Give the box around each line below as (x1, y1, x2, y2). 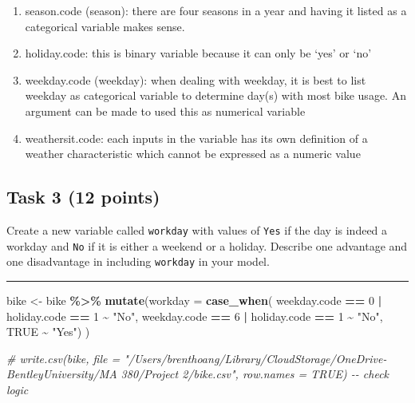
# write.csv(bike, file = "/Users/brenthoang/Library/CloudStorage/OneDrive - (6, 350, 387, 366)
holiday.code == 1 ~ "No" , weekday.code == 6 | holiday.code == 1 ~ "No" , (6, 307, 383, 324)
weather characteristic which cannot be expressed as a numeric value (25, 145, 361, 162)
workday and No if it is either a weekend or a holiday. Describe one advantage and (6, 237, 408, 254)
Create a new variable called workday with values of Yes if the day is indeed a (6, 221, 388, 238)
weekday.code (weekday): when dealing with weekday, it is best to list (25, 71, 366, 88)
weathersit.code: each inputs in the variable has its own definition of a (25, 129, 368, 146)
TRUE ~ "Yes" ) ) (6, 323, 90, 340)
